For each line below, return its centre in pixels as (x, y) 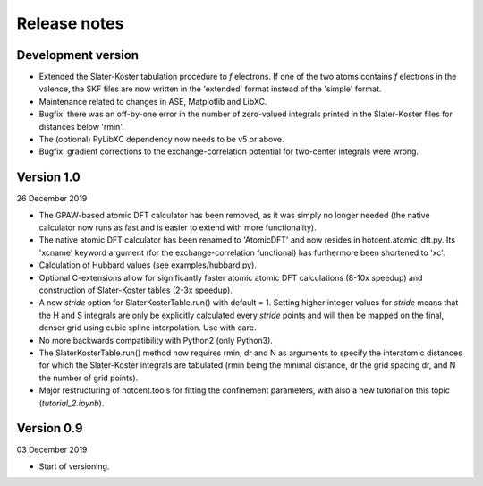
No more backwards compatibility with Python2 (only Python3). (156, 340)
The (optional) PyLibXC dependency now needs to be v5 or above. (161, 140)
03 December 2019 (52, 450)
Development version (77, 55)
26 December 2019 (52, 199)
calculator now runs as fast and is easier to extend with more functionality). (178, 227)
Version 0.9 (50, 428)
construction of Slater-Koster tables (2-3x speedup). (136, 290)
